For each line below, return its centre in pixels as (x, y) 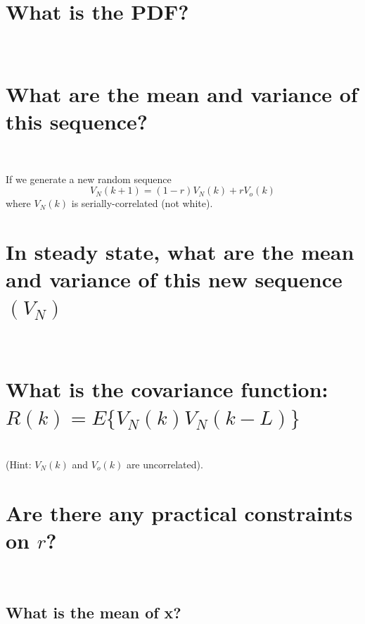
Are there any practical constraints (179, 512)
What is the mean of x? (94, 612)
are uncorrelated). (165, 464)
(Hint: (19, 464)
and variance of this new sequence (174, 279)
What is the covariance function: (167, 389)
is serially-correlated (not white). (142, 203)
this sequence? (77, 121)
